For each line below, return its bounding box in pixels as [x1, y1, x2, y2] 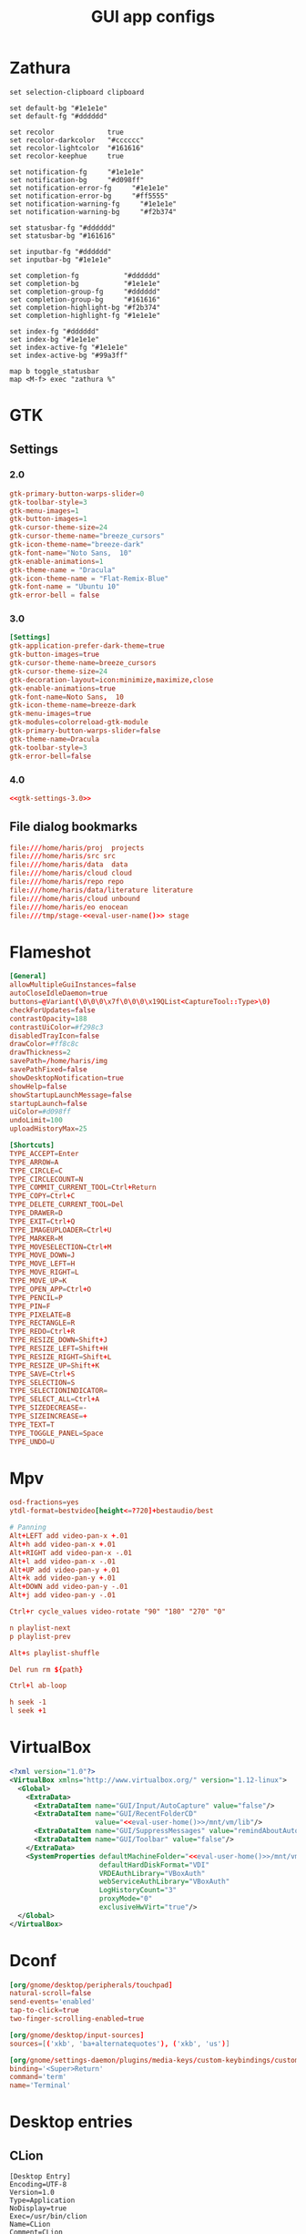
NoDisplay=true [9, 2204, 67, 2213]
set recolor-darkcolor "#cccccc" [9, 135, 145, 145]
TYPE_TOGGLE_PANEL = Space [9, 1429, 104, 1438]
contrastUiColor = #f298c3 [9, 1022, 104, 1031]
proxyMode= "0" [98, 1894, 153, 1903]
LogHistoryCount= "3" [98, 1886, 178, 1895]
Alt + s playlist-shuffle [9, 1648, 100, 1657]
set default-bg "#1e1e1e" [9, 103, 107, 113]
